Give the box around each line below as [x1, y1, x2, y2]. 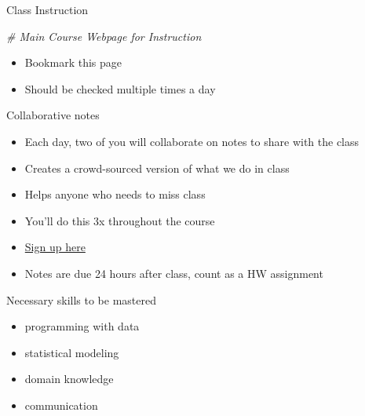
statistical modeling [24, 344, 119, 360]
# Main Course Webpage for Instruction [6, 27, 202, 44]
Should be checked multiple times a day [24, 80, 216, 97]
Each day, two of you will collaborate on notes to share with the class [24, 133, 360, 149]
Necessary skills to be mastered [6, 291, 156, 308]
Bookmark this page [24, 54, 122, 71]
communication [24, 396, 98, 413]
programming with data [24, 318, 140, 334]
